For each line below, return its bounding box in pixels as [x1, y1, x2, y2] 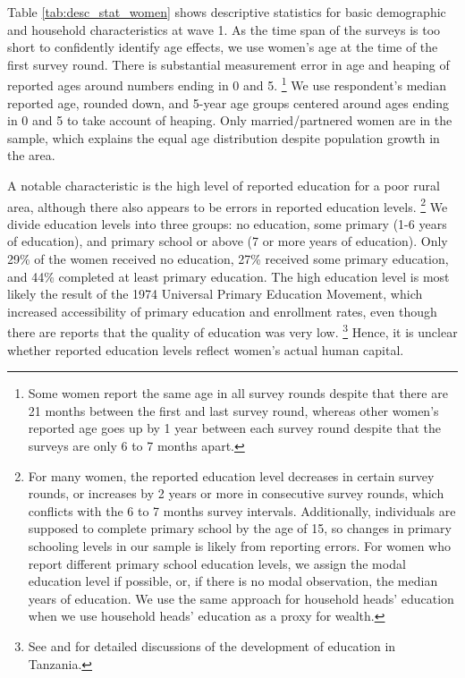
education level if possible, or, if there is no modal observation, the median [28, 572, 438, 590]
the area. [7, 146, 55, 165]
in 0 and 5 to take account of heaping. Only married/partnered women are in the [7, 111, 452, 130]
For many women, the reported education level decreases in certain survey [28, 466, 435, 485]
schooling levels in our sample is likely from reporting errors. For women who [28, 537, 452, 555]
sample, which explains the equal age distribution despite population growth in [7, 128, 440, 147]
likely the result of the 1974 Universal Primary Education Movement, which [7, 284, 423, 303]
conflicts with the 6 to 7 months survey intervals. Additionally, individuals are [28, 501, 456, 520]
